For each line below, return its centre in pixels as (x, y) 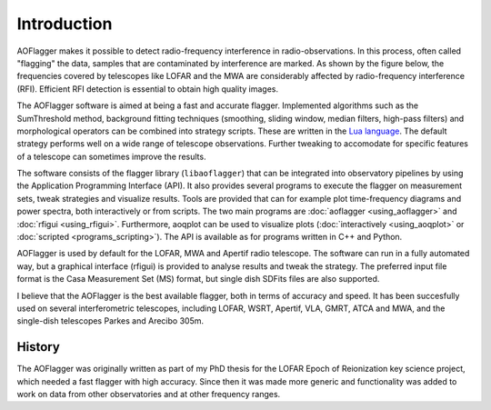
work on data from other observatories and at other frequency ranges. (149, 395)
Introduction (65, 24)
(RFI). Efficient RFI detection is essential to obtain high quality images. (148, 89)
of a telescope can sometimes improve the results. (111, 156)
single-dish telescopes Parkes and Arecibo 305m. (110, 321)
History (39, 347)
